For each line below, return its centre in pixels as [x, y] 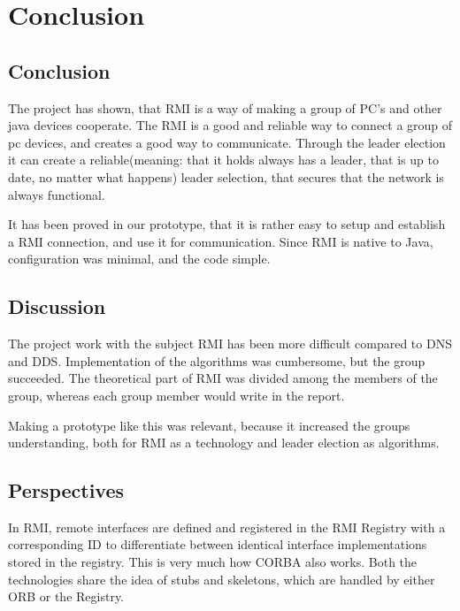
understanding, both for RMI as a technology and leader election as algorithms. [224, 443]
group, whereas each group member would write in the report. [176, 395]
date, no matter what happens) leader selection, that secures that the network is [226, 176]
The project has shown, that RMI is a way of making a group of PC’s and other [225, 107]
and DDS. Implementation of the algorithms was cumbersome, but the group [217, 360]
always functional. [57, 194]
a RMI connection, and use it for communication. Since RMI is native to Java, [221, 241]
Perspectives [66, 490]
